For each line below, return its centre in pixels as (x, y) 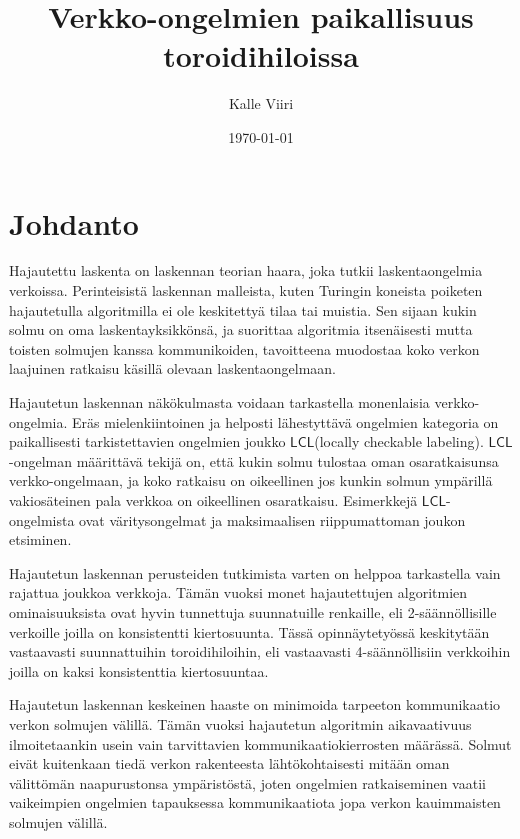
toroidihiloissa (261, 55)
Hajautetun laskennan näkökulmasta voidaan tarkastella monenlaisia (219, 402)
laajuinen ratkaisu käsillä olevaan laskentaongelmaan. (172, 368)
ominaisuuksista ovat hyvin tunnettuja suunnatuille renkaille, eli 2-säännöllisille (253, 611)
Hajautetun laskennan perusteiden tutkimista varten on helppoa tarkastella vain (255, 572)
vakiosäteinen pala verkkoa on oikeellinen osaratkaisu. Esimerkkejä (213, 499)
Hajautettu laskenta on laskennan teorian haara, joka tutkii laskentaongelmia (246, 270)
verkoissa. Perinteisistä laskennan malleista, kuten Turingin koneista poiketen (246, 290)
